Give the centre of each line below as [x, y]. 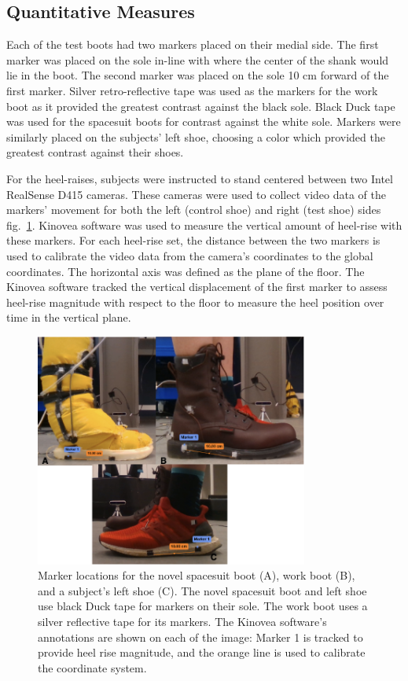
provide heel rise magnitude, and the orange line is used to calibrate [202, 652]
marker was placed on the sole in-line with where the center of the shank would [198, 59]
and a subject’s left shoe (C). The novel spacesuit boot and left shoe [202, 590]
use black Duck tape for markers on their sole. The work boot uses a [203, 606]
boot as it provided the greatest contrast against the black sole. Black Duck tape [201, 106]
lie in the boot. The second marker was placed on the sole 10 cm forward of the [198, 75]
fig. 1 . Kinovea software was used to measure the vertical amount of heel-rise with [204, 225]
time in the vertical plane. [69, 317]
